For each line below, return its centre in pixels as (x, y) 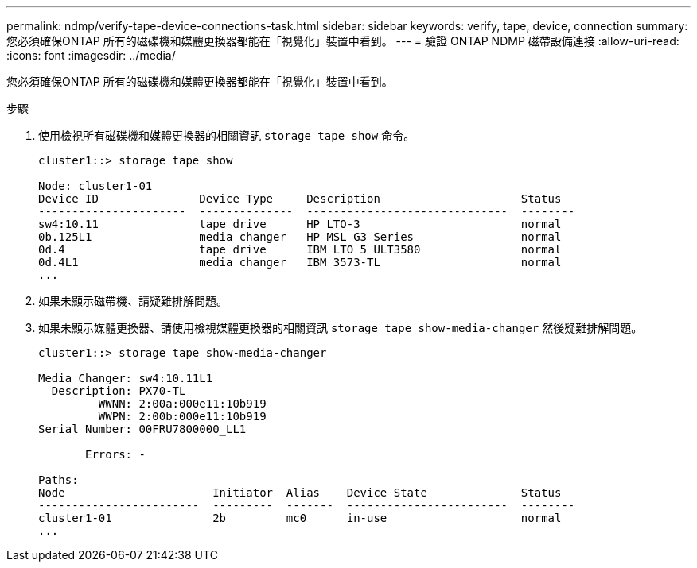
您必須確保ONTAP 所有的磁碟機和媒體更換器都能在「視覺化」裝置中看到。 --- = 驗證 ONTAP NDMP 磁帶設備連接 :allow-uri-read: (343, 41)
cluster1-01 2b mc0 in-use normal (300, 518)
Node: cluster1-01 (95, 186)
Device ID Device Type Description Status (300, 199)
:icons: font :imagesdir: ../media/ (91, 55)
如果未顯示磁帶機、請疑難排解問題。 (133, 301)
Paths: (58, 480)
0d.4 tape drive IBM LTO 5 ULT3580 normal (300, 249)
